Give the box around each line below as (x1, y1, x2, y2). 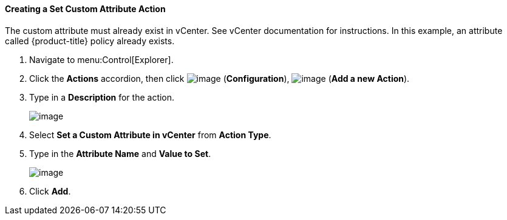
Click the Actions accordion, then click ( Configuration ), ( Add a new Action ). (29, 73, 410, 84)
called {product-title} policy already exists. (5, 35, 175, 46)
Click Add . (29, 185, 71, 196)
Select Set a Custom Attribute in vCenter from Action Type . (29, 129, 271, 140)
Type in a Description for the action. (29, 92, 175, 102)
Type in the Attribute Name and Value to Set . (29, 148, 211, 159)
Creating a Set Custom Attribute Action (5, 4, 166, 14)
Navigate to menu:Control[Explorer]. (29, 54, 174, 65)
